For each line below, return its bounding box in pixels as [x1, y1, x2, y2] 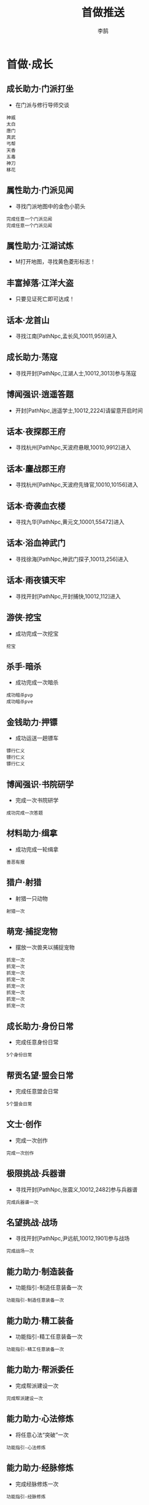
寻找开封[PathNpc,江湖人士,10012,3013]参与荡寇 [15, 369, 137, 377]
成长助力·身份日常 [6, 1021, 74, 1031]
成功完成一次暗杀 [15, 679, 59, 686]
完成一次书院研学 [15, 796, 59, 803]
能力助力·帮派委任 [6, 1364, 74, 1375]
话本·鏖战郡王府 [6, 463, 66, 474]
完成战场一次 [6, 1248, 34, 1254]
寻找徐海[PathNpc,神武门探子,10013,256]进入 [15, 555, 129, 563]
